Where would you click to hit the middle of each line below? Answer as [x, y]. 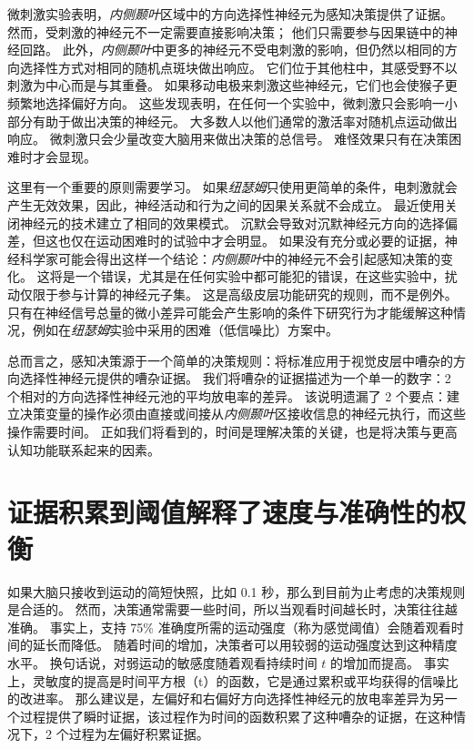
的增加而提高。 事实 [390, 662]
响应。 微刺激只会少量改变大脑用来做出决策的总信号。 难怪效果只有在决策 [228, 139]
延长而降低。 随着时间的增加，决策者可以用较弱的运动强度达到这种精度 [245, 645]
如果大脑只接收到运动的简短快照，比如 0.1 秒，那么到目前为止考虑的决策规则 [237, 591]
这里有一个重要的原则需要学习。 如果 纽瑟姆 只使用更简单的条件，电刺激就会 [232, 187]
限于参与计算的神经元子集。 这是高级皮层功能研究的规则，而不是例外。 [245, 294]
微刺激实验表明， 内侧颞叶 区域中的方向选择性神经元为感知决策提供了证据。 [230, 14]
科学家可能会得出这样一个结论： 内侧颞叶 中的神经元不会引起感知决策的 [230, 258]
